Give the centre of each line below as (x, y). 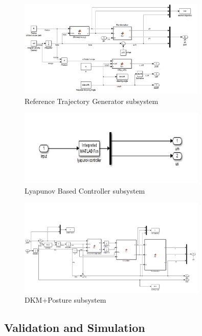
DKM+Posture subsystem (65, 300)
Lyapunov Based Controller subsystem (85, 190)
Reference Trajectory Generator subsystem (92, 101)
